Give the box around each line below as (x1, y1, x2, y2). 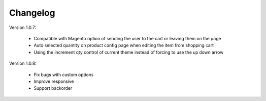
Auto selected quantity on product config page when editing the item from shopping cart (33, 42, 214, 49)
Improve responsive (33, 78, 74, 84)
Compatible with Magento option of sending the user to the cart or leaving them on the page (33, 35, 221, 41)
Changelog (9, 7, 55, 18)
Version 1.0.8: (9, 60, 37, 66)
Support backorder (33, 85, 72, 91)
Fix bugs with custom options (33, 72, 94, 77)
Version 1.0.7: (9, 25, 36, 30)
